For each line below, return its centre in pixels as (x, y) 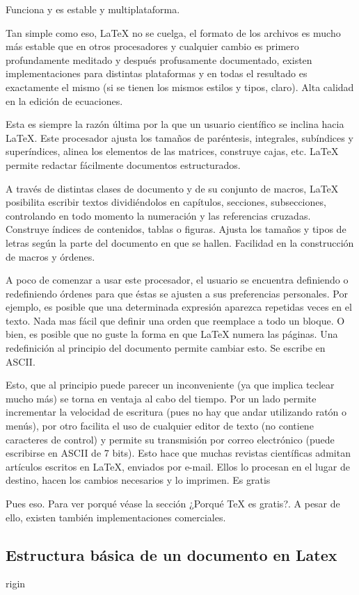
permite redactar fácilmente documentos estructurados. (123, 164)
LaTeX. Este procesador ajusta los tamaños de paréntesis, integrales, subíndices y (179, 137)
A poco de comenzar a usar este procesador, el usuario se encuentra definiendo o (177, 280)
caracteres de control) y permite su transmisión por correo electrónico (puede (170, 439)
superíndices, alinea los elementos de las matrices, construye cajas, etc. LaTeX (172, 151)
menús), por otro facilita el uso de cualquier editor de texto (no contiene (160, 426)
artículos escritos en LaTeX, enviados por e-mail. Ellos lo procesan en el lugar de (178, 466)
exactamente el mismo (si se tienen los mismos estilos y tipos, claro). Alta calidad (180, 87)
